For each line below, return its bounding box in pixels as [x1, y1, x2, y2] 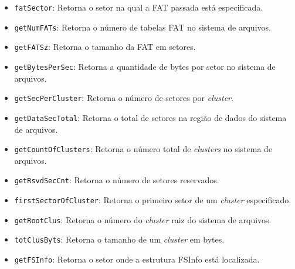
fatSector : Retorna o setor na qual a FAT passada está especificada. [14, 1, 263, 13]
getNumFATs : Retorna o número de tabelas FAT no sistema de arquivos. [14, 21, 271, 33]
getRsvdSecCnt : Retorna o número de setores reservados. [14, 174, 219, 186]
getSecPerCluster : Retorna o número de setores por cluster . [14, 92, 233, 104]
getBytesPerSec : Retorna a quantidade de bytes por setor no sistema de [14, 60, 276, 72]
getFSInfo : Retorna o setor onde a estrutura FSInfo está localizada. [14, 253, 260, 265]
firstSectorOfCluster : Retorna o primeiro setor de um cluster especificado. [14, 194, 291, 206]
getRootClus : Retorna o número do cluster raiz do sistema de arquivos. [14, 213, 272, 226]
